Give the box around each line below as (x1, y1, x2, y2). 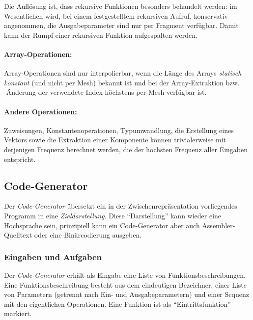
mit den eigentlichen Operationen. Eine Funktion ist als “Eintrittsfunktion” (4, 298, 231, 309)
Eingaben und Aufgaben (4, 250, 102, 263)
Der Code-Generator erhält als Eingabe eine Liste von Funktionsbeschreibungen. (4, 269, 246, 280)
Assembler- (202, 220, 235, 230)
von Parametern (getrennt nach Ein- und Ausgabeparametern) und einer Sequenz (4, 289, 249, 299)
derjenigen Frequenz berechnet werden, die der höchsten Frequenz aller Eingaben (4, 144, 248, 154)
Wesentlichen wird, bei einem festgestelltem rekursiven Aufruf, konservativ (4, 10, 228, 21)
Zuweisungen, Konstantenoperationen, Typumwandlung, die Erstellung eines (4, 125, 234, 135)
